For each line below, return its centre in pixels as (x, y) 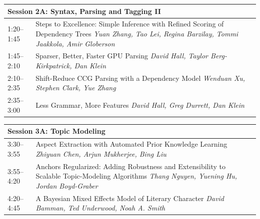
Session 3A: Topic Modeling (56, 131)
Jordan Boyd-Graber (67, 185)
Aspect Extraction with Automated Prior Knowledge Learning (131, 144)
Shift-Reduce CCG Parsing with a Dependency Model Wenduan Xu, (140, 78)
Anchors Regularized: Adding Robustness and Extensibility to (130, 166)
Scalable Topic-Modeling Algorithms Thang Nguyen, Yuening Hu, (136, 176)
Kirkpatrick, (54, 65)
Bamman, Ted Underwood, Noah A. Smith (100, 208)
